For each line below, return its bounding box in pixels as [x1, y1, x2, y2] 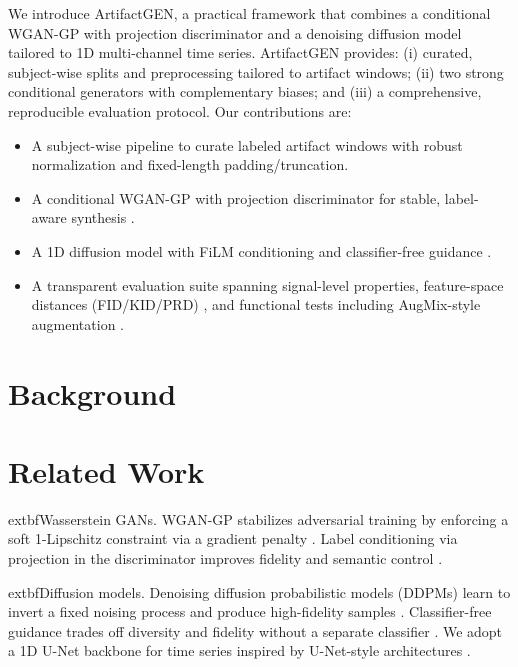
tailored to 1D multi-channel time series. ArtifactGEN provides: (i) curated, [8, 42, 473, 63]
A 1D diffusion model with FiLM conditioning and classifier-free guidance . [31, 240, 492, 261]
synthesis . [71, 207, 135, 228]
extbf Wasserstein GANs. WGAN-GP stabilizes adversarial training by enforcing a [8, 508, 509, 529]
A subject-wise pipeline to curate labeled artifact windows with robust [31, 134, 463, 155]
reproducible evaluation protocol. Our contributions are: [8, 100, 352, 121]
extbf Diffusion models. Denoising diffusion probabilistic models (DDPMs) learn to [8, 581, 511, 602]
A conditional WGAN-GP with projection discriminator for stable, [31, 187, 441, 208]
